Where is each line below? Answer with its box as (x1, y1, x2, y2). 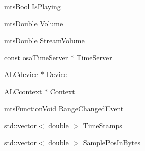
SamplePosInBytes (83, 137, 141, 147)
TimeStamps (83, 120, 122, 131)
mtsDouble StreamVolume (4, 35, 85, 46)
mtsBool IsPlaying (4, 1, 61, 11)
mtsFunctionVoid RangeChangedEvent (4, 103, 124, 114)
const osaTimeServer (4, 52, 68, 62)
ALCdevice (4, 69, 39, 80)
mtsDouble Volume (4, 18, 63, 28)
